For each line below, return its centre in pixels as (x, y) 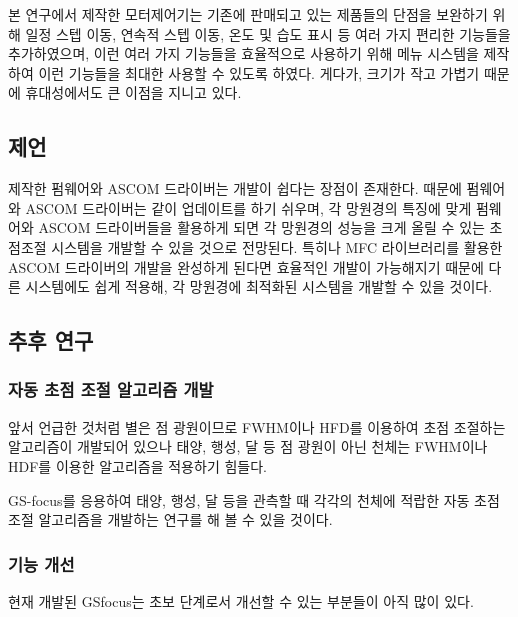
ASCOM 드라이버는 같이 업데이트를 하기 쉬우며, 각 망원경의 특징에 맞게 (248, 207)
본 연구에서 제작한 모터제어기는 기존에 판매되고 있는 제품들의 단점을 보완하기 (248, 14)
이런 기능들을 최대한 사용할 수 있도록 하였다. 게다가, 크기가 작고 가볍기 (259, 72)
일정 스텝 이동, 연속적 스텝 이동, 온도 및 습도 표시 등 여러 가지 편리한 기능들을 (268, 33)
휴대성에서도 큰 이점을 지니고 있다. (133, 92)
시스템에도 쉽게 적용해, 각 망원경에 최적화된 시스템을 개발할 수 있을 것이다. (259, 286)
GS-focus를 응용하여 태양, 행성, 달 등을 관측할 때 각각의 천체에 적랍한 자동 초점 (254, 499)
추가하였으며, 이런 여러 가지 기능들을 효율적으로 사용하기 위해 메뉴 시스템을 (243, 53)
